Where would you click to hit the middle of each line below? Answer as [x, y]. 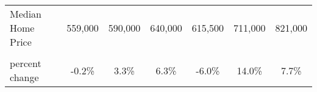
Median [26, 14]
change [24, 77]
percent [26, 63]
